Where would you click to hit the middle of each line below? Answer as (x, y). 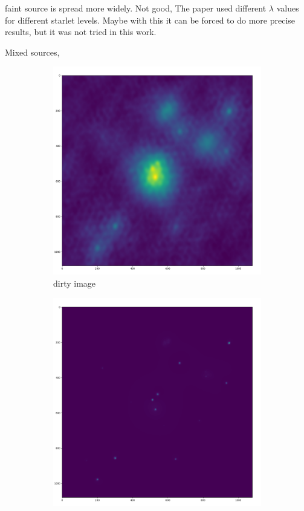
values (288, 8)
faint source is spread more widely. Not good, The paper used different (136, 8)
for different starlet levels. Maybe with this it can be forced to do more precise (150, 20)
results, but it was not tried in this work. (81, 32)
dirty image (75, 283)
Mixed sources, (32, 52)
